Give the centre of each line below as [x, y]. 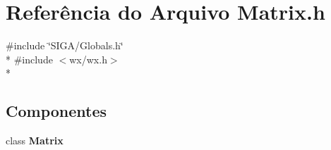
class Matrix [35, 140]
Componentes [56, 111]
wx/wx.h [88, 59]
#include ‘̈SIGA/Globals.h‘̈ [65, 45]
